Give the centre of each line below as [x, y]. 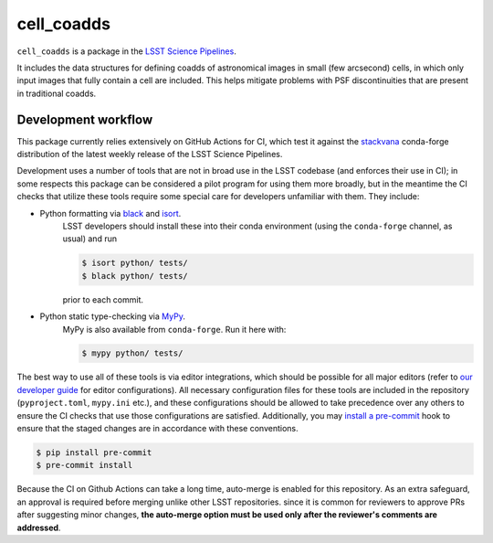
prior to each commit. [103, 299]
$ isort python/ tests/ [135, 263]
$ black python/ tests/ [135, 276]
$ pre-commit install [84, 465]
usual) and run [90, 239]
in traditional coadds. [57, 93]
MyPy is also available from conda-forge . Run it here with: [174, 329]
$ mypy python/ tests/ [132, 353]
